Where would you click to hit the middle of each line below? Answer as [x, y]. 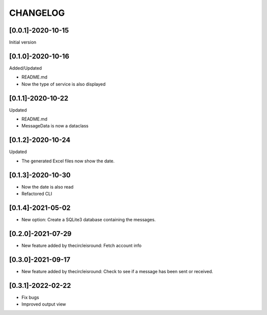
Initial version [23, 42]
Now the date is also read [47, 187]
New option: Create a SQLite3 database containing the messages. [89, 219]
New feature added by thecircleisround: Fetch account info [82, 245]
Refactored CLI [37, 194]
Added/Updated [25, 68]
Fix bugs [30, 297]
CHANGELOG [37, 13]
